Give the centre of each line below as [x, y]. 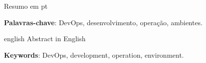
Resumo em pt [26, 6]
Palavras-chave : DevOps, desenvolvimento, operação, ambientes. [103, 22]
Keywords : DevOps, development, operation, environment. [94, 55]
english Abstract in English [45, 39]
